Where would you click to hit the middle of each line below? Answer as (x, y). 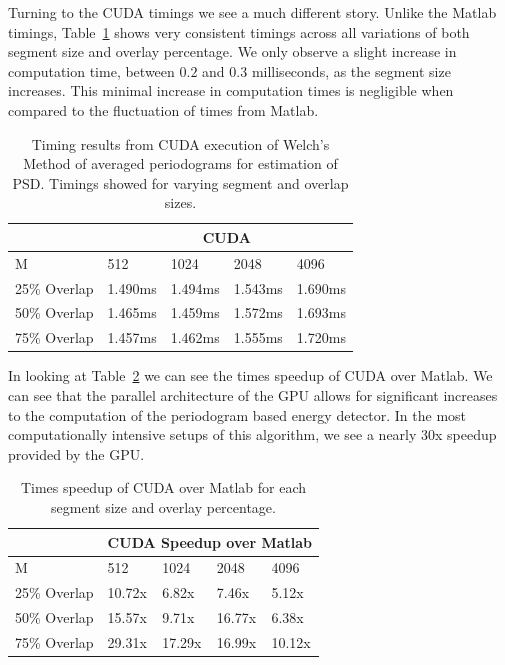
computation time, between (91, 70)
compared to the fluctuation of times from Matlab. (163, 109)
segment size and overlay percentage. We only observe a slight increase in (232, 51)
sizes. (180, 202)
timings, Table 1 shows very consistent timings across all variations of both (239, 31)
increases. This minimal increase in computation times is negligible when (231, 90)
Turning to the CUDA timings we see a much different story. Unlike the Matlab (252, 12)
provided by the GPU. (76, 453)
